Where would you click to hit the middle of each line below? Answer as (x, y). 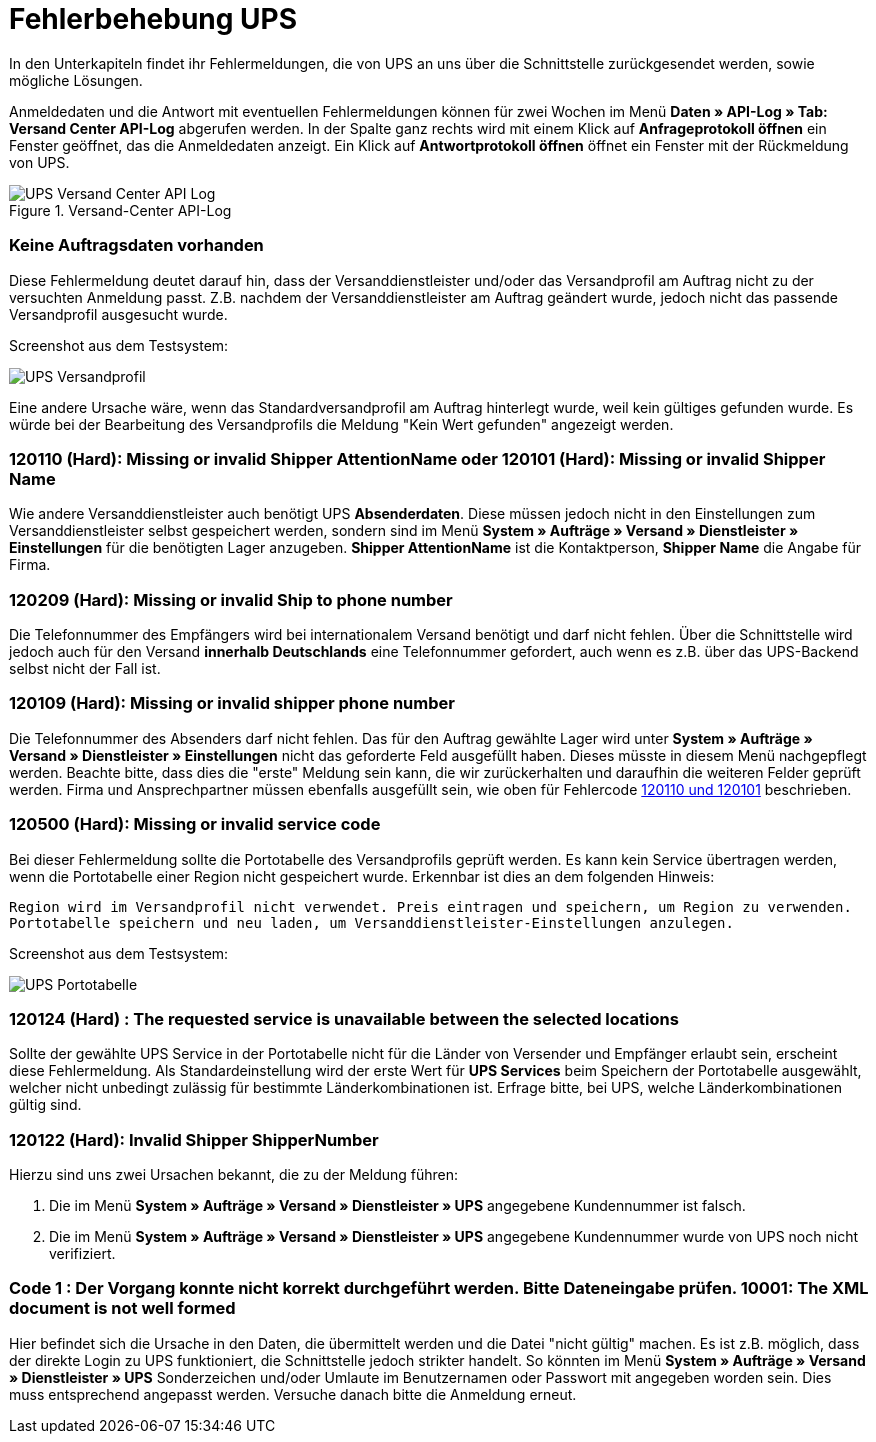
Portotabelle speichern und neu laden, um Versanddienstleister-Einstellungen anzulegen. (371, 922)
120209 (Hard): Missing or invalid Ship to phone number (231, 599)
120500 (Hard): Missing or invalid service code (195, 824)
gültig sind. (45, 1105)
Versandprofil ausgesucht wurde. (118, 314)
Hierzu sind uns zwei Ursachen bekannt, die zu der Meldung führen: (234, 1174)
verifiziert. (82, 1253)
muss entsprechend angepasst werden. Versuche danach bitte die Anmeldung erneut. (293, 1394)
